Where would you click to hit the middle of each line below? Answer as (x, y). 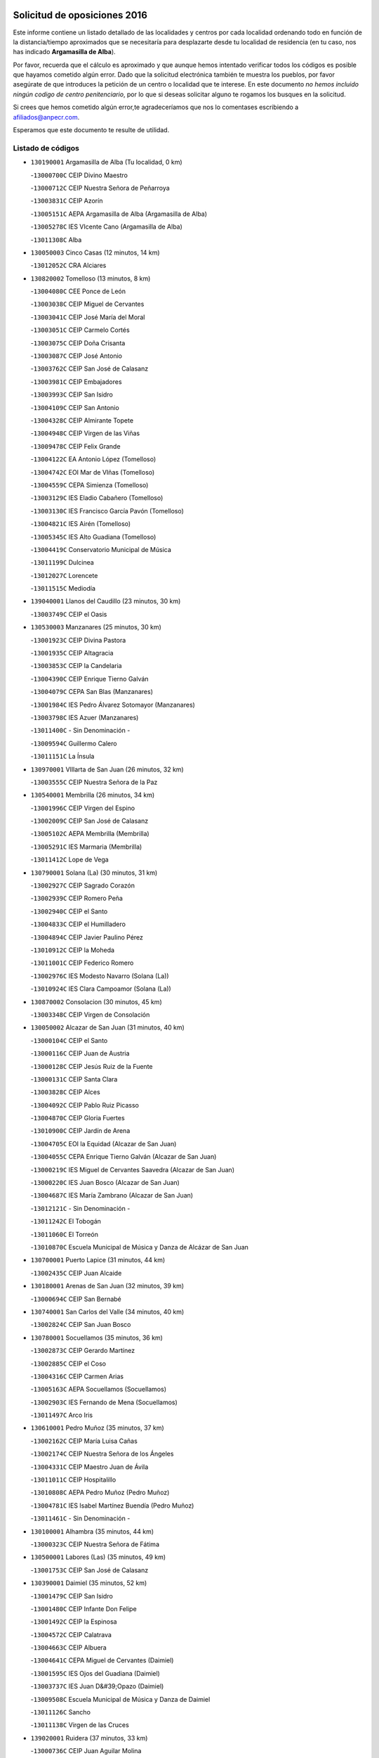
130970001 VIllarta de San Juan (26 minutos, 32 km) (107, 769)
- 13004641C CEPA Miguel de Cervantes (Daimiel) (102, 1660)
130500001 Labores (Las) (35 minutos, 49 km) (98, 1557)
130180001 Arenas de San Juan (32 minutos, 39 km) (107, 1286)
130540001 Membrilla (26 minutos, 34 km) (93, 795)
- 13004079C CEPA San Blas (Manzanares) (92, 692)
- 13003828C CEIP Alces (66, 1092)
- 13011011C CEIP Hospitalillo (73, 1480)
